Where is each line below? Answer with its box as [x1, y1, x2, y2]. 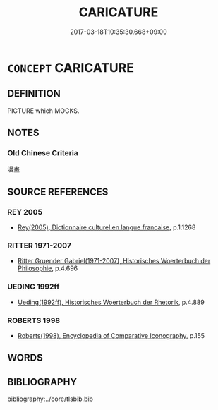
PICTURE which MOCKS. [7, 107, 80, 115]
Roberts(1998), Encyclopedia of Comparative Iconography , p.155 [17, 332, 205, 340]
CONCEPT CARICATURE [7, 59, 134, 76]
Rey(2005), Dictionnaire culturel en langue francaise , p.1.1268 [17, 223, 196, 231]
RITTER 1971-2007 [7, 241, 72, 251]
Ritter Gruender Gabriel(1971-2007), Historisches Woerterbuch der [17, 257, 211, 265]
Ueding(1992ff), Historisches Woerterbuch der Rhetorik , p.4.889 [17, 298, 205, 306]
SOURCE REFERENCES [7, 186, 109, 198]
